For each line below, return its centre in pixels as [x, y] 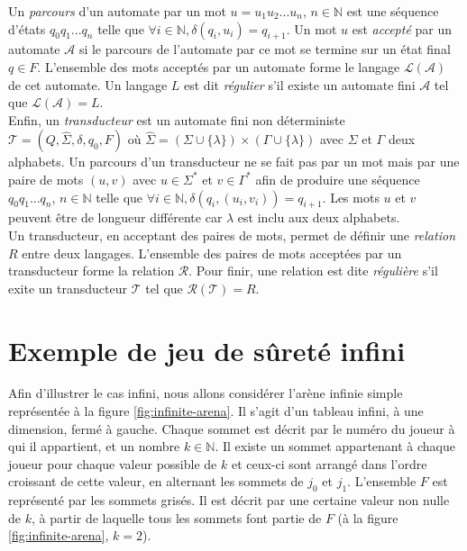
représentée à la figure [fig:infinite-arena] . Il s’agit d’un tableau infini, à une [216, 411]
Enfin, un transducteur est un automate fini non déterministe [177, 119]
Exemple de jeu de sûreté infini [207, 350]
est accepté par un [402, 28]
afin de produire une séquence [338, 179]
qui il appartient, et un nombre [94, 446]
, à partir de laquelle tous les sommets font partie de [176, 517]
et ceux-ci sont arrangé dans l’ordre [329, 463]
